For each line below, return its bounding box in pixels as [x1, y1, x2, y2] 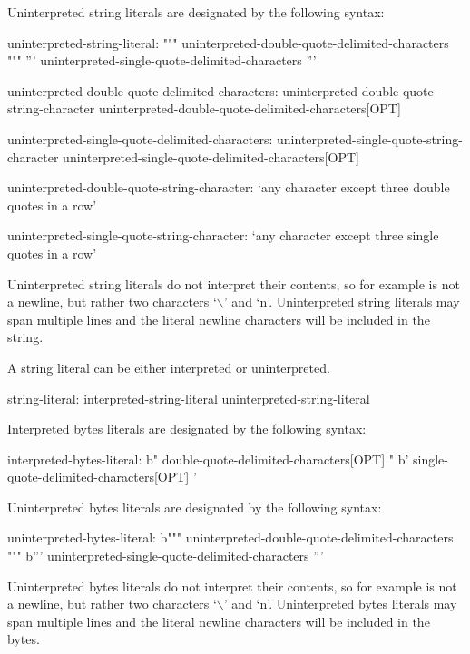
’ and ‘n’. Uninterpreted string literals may [223, 292, 460, 311]
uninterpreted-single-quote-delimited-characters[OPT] [63, 147, 359, 166]
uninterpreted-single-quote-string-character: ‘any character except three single [7, 226, 439, 245]
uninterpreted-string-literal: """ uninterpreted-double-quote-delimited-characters [7, 33, 449, 52]
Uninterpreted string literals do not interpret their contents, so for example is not [7, 274, 460, 293]
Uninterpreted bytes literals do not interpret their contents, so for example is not [7, 576, 457, 595]
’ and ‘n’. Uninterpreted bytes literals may [223, 594, 457, 613]
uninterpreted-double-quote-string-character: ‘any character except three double [7, 178, 450, 197]
